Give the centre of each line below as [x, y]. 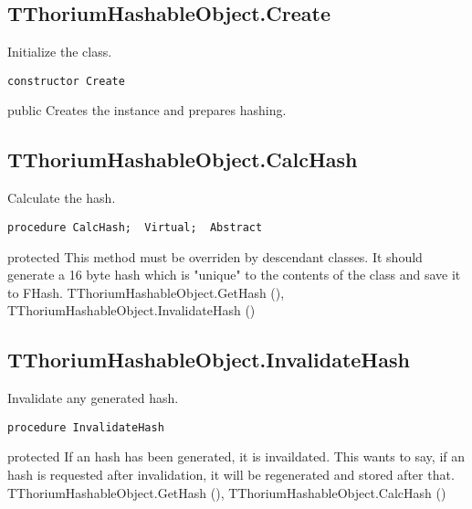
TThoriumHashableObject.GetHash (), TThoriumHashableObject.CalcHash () [227, 492]
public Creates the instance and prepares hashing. [147, 110]
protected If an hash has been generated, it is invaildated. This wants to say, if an [236, 456]
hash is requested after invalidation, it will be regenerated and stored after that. [231, 474]
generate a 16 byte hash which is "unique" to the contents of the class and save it [234, 275]
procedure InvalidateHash [86, 427]
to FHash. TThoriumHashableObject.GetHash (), [146, 292]
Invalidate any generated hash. [93, 398]
